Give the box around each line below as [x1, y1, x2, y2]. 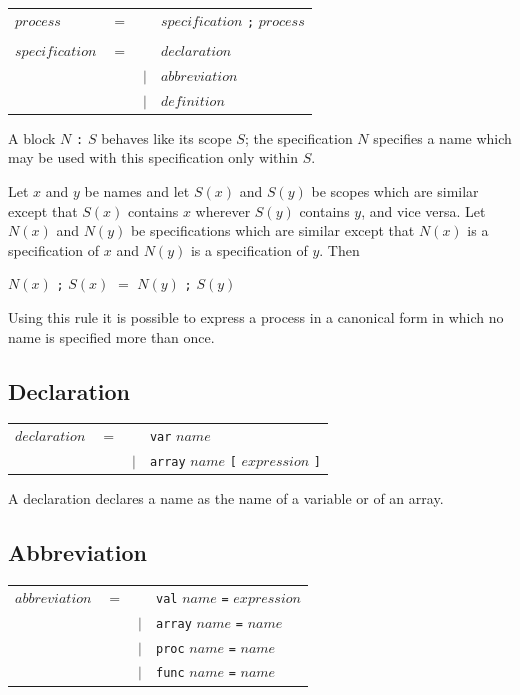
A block [8, 127, 56, 148]
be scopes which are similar [311, 180, 479, 201]
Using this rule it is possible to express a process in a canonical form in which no [8, 306, 504, 327]
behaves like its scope [101, 127, 232, 148]
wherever [195, 200, 251, 221]
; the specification [244, 127, 353, 148]
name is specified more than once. [8, 326, 215, 347]
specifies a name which [373, 127, 512, 148]
